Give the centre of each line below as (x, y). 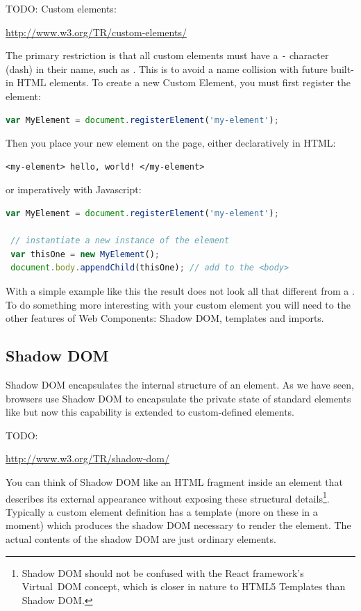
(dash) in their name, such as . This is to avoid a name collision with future (167, 68)
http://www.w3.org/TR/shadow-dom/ (87, 458)
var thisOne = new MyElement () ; (85, 254)
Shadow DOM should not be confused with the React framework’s (163, 572)
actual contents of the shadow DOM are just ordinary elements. (141, 538)
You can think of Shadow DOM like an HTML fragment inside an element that (174, 481)
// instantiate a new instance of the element (120, 241)
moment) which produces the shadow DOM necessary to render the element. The (178, 525)
